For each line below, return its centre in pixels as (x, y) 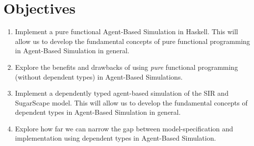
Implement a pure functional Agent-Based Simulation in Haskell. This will (127, 31)
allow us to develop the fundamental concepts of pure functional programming (132, 41)
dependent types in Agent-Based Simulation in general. (98, 112)
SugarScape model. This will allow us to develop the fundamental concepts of (131, 102)
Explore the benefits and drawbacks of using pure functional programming (127, 67)
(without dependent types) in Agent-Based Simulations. (99, 76)
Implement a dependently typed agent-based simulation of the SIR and (122, 93)
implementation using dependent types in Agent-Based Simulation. (115, 138)
